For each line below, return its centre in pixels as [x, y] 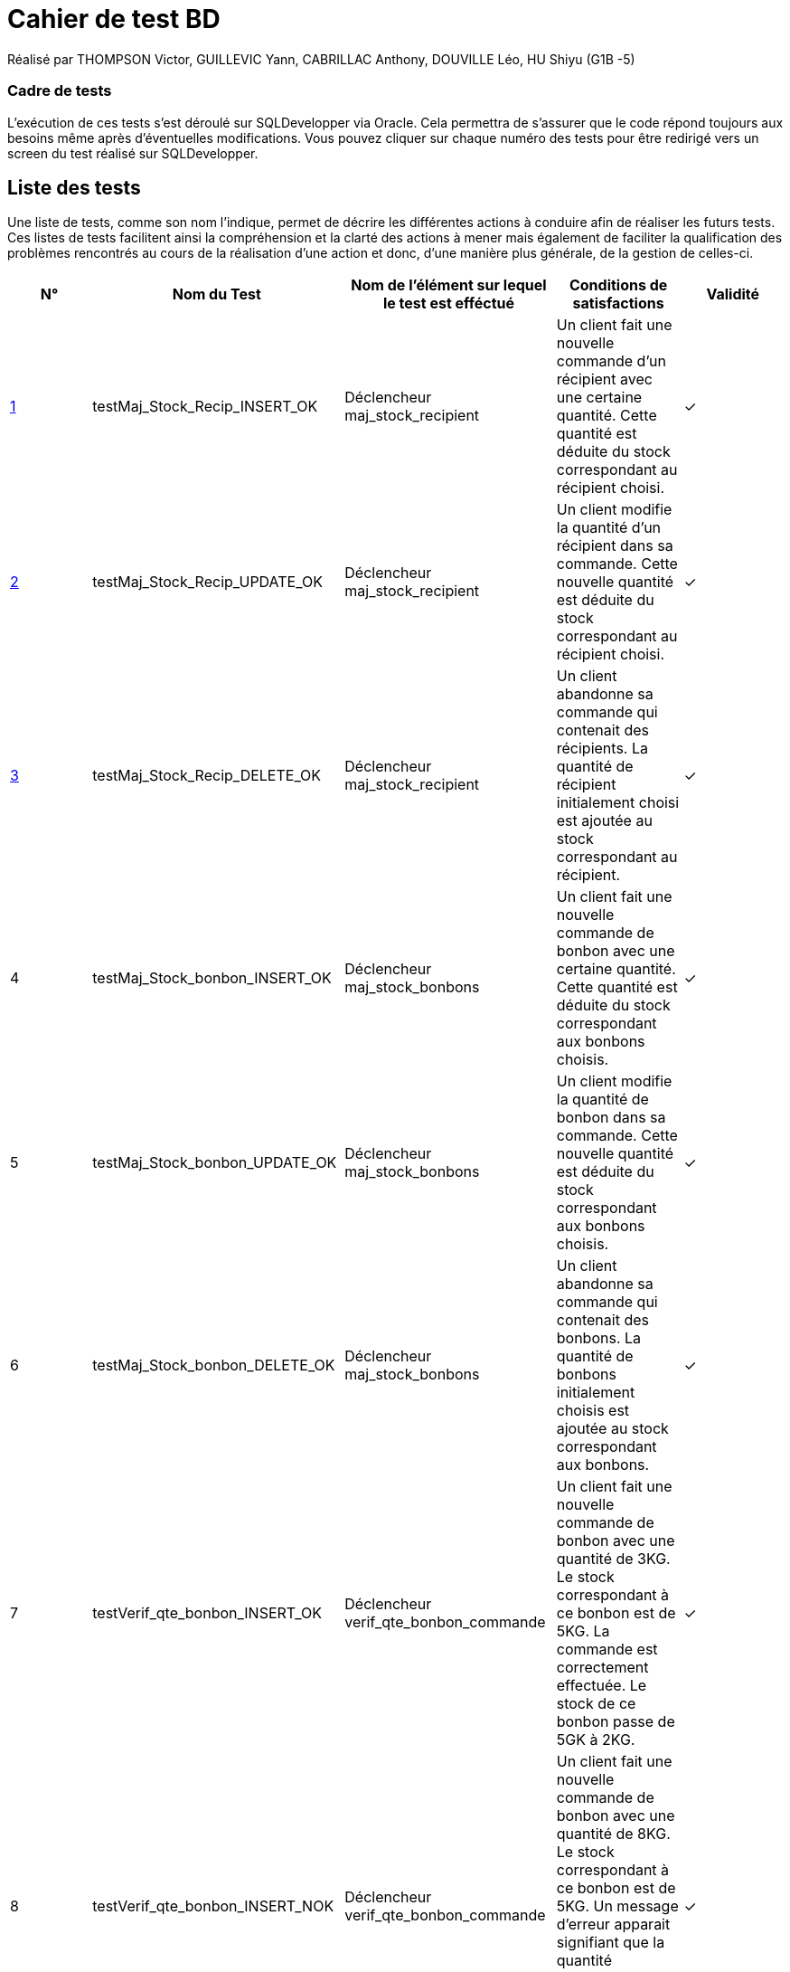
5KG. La [583, 1631]
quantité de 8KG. [613, 1834]
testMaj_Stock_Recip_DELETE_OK [207, 776]
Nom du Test [216, 294]
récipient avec [604, 379]
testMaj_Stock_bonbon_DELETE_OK [214, 1365]
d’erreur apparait [613, 1925]
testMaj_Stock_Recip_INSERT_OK [205, 407]
